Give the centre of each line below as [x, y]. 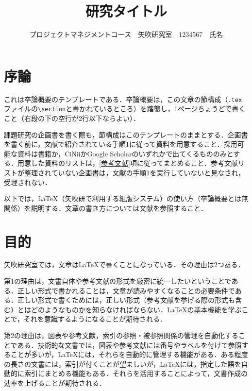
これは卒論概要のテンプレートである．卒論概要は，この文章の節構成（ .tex [123, 99]
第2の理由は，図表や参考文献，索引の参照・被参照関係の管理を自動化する [121, 335]
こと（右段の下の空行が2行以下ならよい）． [72, 118]
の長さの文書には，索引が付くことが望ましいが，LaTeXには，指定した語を [123, 364]
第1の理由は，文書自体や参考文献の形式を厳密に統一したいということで [118, 281]
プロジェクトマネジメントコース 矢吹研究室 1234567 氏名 [126, 34]
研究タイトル [126, 11]
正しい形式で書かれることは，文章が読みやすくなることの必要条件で [126, 290]
